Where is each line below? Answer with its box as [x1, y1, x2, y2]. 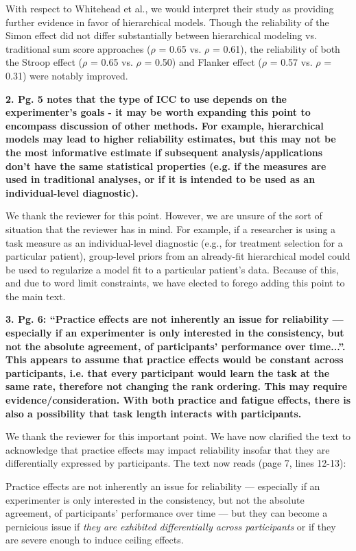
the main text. [5, 289, 66, 303]
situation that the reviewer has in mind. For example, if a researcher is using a [5, 221, 336, 236]
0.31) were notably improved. [5, 68, 128, 82]
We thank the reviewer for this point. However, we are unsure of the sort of [5, 208, 322, 223]
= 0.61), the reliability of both [212, 41, 340, 56]
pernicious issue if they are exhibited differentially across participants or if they [5, 519, 336, 533]
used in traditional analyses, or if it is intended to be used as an [5, 172, 316, 186]
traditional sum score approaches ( [5, 41, 151, 56]
